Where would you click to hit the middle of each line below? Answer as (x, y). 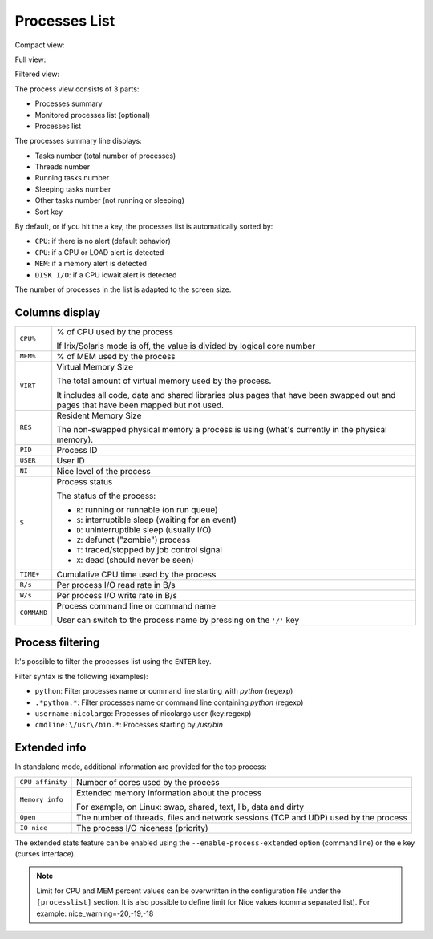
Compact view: (40, 45)
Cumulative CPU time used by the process (136, 574)
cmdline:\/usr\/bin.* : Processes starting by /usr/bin (129, 725)
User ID (71, 460)
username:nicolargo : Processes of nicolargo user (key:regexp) (143, 713)
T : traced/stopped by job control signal (149, 549)
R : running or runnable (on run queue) (147, 509)
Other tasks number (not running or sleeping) (109, 200)
